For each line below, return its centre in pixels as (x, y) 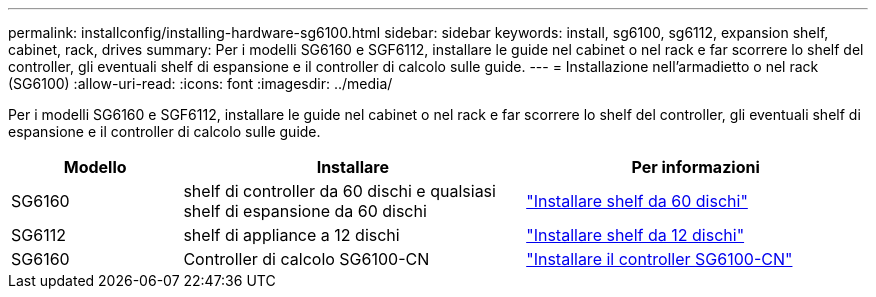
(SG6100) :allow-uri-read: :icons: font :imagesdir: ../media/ (200, 83)
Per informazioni (695, 167)
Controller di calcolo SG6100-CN (306, 259)
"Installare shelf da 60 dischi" (637, 201)
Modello (95, 167)
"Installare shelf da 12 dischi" (635, 235)
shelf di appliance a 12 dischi (291, 235)
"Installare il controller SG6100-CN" (659, 259)
